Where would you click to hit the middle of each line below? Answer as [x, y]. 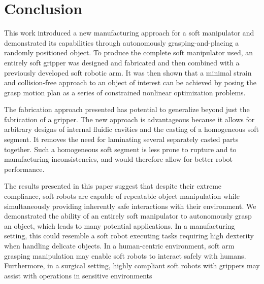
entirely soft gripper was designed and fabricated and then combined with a [122, 62]
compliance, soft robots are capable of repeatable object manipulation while [122, 196]
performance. [24, 169]
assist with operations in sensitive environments [78, 275]
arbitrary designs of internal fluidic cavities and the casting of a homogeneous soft [131, 129]
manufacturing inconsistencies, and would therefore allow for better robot [119, 159]
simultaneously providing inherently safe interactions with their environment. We [130, 206]
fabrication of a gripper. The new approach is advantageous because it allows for [129, 119]
